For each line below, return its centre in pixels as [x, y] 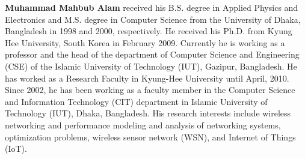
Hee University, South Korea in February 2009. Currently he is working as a [145, 42]
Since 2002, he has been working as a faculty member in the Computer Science [150, 90]
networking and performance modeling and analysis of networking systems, [143, 124]
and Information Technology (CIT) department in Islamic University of [136, 101]
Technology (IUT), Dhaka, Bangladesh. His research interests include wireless [148, 113]
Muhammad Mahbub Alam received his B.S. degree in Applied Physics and [152, 7]
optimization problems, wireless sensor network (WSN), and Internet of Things [150, 136]
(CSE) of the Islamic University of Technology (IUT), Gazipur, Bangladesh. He [151, 66]
